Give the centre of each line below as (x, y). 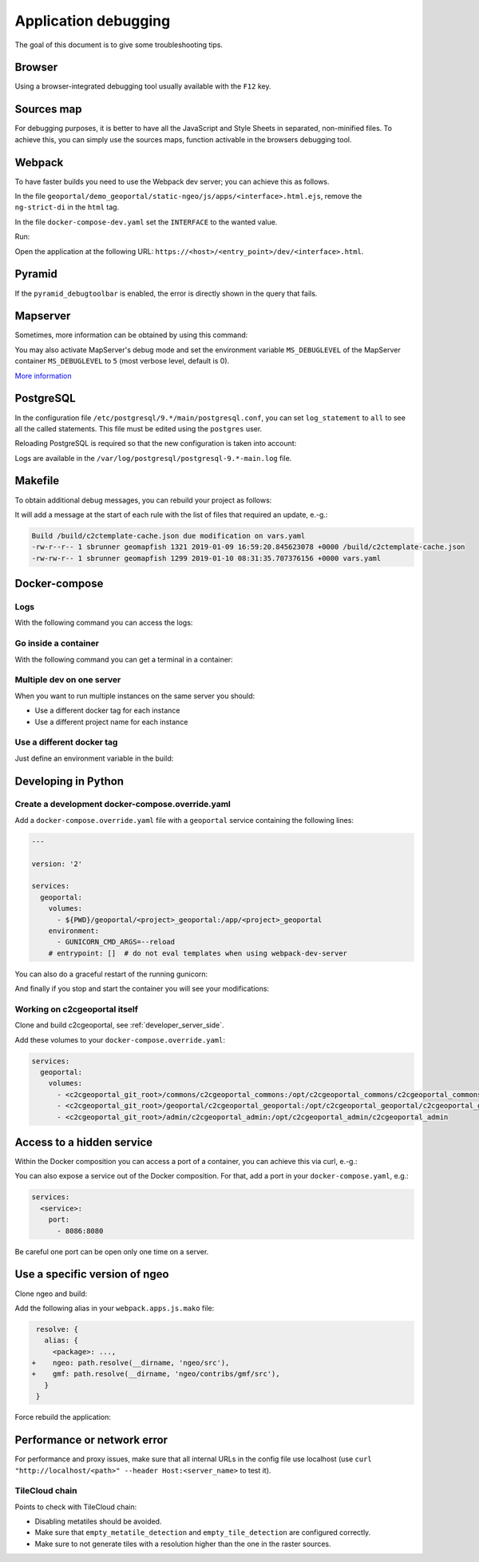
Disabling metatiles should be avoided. (98, 1521)
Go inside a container (57, 643)
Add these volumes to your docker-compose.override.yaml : (120, 1039)
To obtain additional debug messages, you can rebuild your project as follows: (143, 500)
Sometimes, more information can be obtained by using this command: (131, 335)
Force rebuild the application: (63, 1417)
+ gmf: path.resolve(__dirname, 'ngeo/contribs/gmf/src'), (156, 1374)
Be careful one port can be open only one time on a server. (112, 1251)
